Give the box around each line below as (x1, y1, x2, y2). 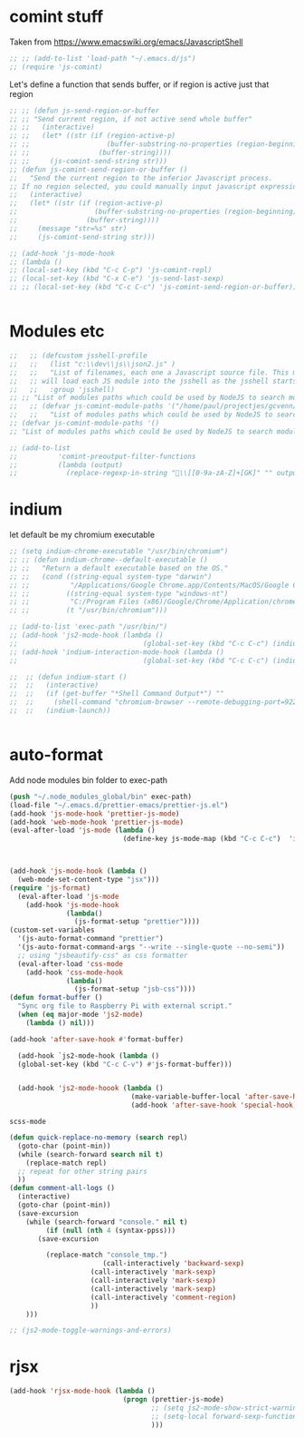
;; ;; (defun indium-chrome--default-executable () (9, 555, 208, 564)
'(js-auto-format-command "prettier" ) (17, 934, 165, 943)
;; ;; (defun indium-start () (9, 672, 128, 681)
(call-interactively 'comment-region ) (90, 1293, 237, 1302)
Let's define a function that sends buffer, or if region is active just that (9, 79, 270, 90)
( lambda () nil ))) (25, 1018, 95, 1027)
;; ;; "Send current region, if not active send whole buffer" (9, 114, 253, 123)
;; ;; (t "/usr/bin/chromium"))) (9, 606, 168, 615)
